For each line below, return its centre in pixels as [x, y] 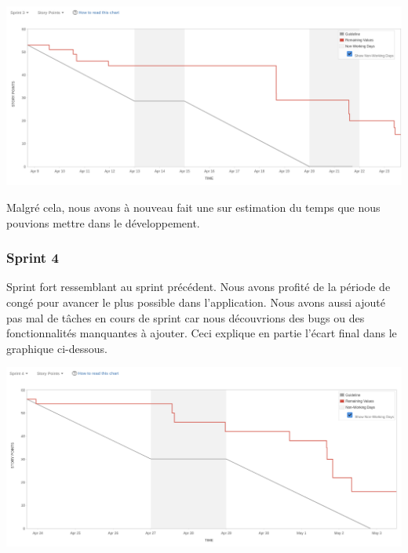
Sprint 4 [33, 258]
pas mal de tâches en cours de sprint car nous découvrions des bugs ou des [186, 317]
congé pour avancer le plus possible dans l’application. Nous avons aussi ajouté [196, 302]
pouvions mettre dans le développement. [103, 222]
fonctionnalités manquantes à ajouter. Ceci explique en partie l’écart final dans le [202, 333]
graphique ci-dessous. [57, 348]
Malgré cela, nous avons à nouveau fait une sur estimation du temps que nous [193, 207]
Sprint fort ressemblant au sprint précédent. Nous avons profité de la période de [199, 287]
